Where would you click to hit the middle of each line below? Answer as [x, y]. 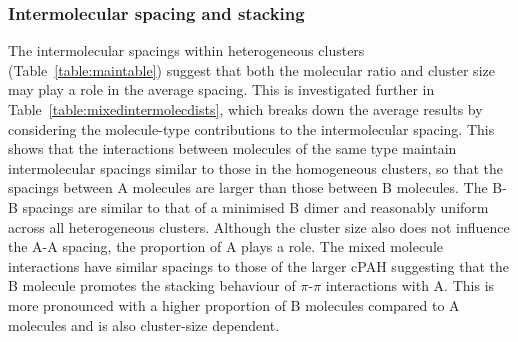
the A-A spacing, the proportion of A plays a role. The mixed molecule [226, 246]
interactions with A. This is [410, 285]
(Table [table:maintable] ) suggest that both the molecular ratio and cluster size [251, 69]
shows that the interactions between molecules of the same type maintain [232, 148]
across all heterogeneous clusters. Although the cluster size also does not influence [259, 226]
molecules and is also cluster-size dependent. [144, 324]
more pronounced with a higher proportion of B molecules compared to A [234, 304]
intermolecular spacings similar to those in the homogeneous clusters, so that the [256, 167]
